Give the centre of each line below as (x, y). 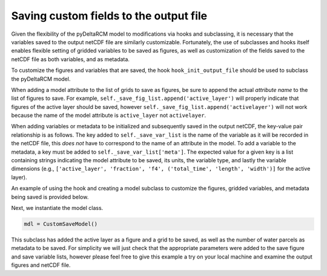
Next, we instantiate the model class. (57, 208)
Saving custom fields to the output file (109, 16)
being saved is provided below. (50, 197)
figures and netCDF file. (41, 265)
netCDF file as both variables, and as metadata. (71, 59)
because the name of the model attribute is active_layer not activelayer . (109, 116)
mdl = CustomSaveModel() (61, 224)
